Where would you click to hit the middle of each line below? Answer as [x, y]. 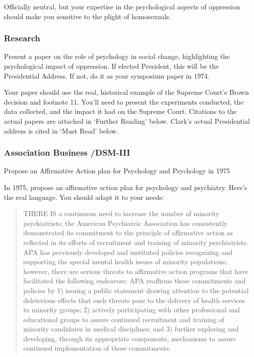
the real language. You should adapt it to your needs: [84, 197]
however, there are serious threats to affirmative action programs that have [136, 271]
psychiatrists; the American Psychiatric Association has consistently [125, 223]
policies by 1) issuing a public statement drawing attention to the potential [136, 290]
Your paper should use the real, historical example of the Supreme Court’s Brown [127, 92]
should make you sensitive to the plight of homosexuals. [88, 16]
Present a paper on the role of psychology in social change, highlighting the [117, 56]
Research [22, 38]
